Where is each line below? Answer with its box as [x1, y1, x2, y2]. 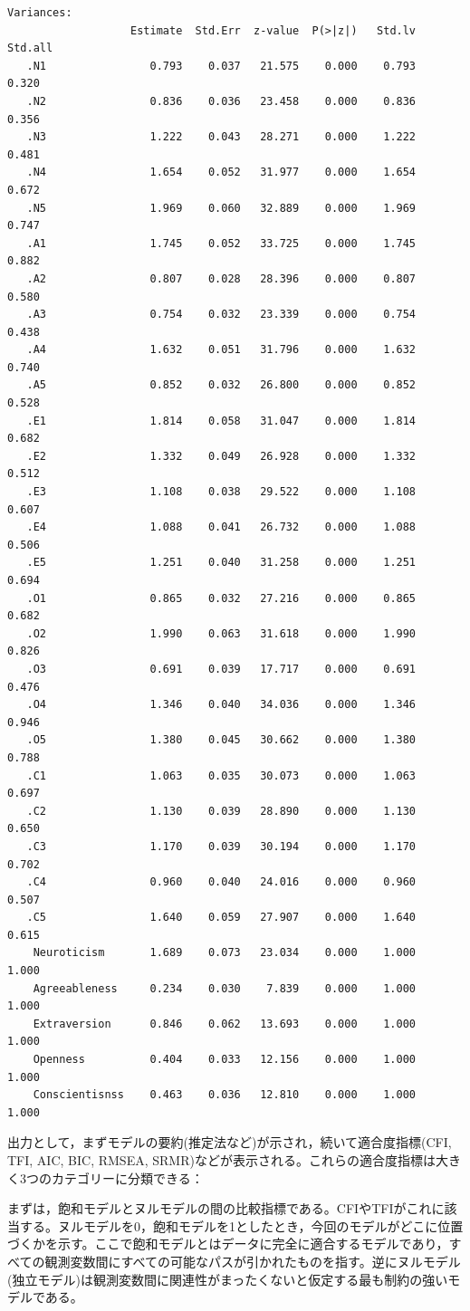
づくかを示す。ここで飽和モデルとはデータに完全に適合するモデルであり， [7, 1234, 449, 1253]
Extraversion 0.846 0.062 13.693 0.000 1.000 [33, 1017, 417, 1030]
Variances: [7, 6, 72, 19]
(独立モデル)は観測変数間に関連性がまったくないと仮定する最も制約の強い [7, 1269, 448, 1288]
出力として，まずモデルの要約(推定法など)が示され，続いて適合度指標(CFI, [7, 1133, 452, 1152]
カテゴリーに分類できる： [51, 1168, 204, 1187]
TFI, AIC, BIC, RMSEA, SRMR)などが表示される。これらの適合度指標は [7, 1151, 436, 1169]
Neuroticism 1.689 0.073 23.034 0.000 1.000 [33, 946, 417, 960]
